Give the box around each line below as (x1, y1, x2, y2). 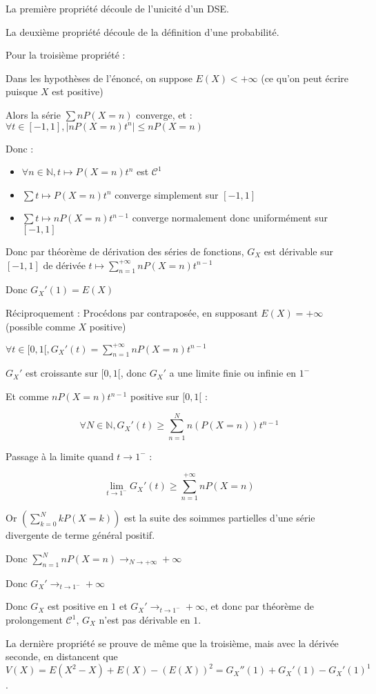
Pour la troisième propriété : (6, 48, 126, 62)
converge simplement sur (115, 187, 219, 201)
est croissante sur (25, 366, 98, 380)
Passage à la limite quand (6, 448, 114, 463)
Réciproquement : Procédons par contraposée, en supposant (6, 305, 258, 319)
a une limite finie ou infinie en (169, 366, 297, 380)
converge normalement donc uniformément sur (132, 210, 328, 225)
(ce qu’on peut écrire (261, 70, 349, 85)
